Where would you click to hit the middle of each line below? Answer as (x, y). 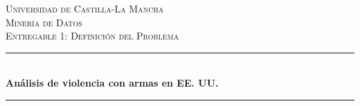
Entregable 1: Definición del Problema (92, 36)
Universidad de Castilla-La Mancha (85, 8)
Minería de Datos (44, 22)
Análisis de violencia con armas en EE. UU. (112, 83)
